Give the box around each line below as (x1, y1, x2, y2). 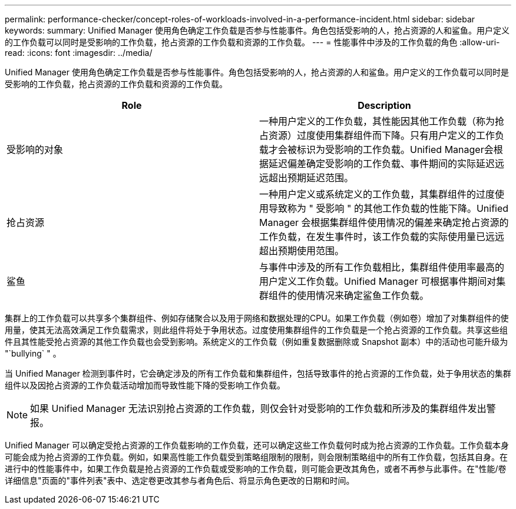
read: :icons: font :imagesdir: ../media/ (5, 48, 153, 58)
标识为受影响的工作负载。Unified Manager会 (297, 144, 494, 155)
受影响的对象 (6, 144, 64, 155)
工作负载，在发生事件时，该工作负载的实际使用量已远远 (259, 231, 505, 242)
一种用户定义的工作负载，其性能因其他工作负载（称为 (259, 115, 495, 127)
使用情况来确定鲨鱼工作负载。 (297, 290, 429, 301)
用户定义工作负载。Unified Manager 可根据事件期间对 (259, 275, 497, 287)
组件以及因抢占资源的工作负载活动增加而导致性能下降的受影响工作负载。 (5, 380, 285, 390)
